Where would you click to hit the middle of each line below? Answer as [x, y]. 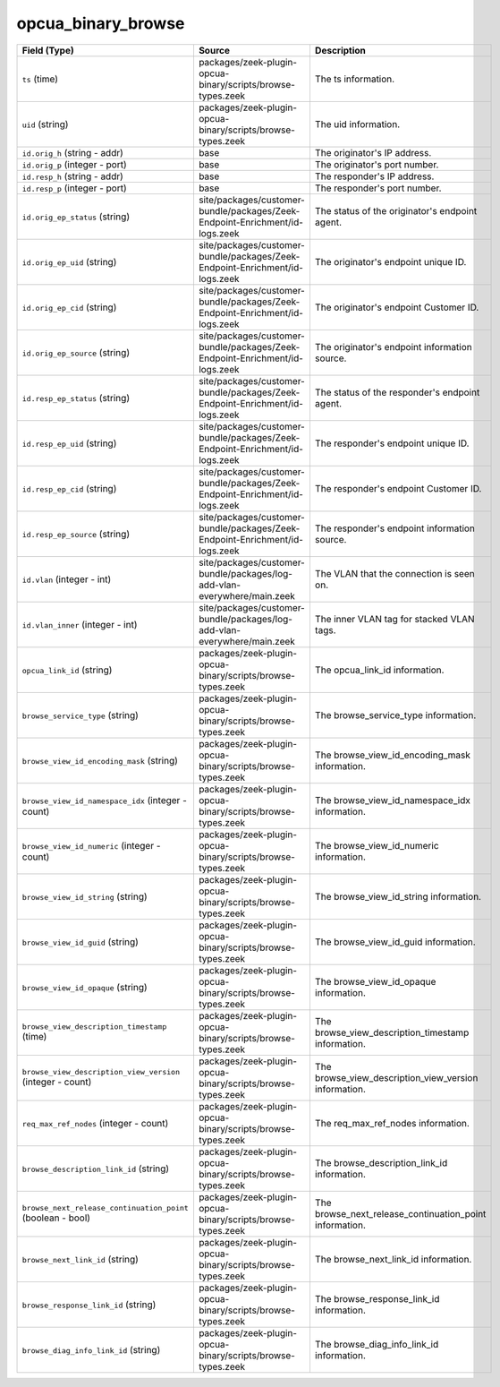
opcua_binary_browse [101, 23]
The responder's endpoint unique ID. [392, 443]
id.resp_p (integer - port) [74, 188]
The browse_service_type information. [395, 715]
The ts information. [355, 79]
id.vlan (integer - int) [67, 579]
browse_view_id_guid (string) [80, 942]
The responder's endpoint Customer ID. [398, 488]
